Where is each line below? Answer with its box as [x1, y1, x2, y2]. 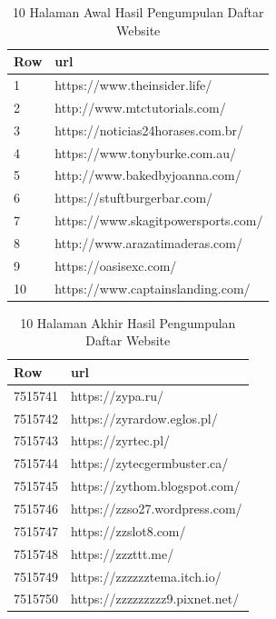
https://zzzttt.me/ [71, 544, 174, 563]
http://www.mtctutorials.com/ [54, 97, 226, 116]
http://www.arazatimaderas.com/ [54, 233, 242, 252]
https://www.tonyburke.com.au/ [54, 143, 236, 162]
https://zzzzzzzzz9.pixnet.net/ [71, 589, 240, 608]
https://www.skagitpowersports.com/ [54, 211, 263, 230]
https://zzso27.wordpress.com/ [71, 498, 242, 517]
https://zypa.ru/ [71, 385, 164, 404]
